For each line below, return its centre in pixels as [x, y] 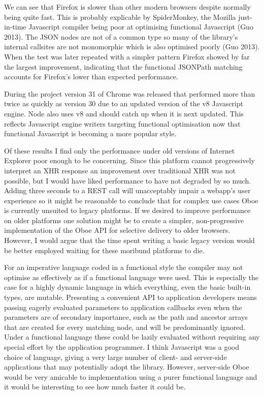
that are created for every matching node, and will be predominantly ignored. [125, 327]
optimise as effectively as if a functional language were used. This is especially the [131, 277]
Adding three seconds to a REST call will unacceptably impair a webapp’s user [127, 190]
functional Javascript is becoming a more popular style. [90, 133]
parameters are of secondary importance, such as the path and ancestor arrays [126, 317]
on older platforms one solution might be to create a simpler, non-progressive [124, 220]
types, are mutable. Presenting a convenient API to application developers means [130, 297]
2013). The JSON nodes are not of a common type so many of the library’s [121, 36]
